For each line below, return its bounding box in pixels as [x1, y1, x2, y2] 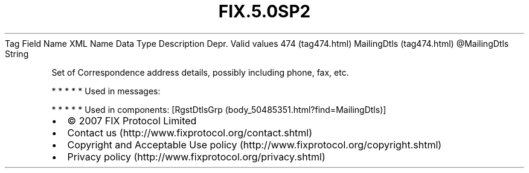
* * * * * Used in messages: [51, 85, 161, 96]
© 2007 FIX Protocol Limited [67, 114, 197, 127]
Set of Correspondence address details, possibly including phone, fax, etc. [51, 67, 349, 77]
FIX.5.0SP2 [218, 1, 311, 22]
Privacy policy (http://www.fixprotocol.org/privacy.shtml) [67, 150, 325, 163]
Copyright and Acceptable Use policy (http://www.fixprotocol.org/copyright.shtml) [67, 138, 442, 151]
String [5, 48, 29, 59]
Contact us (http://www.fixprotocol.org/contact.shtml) [67, 126, 313, 139]
